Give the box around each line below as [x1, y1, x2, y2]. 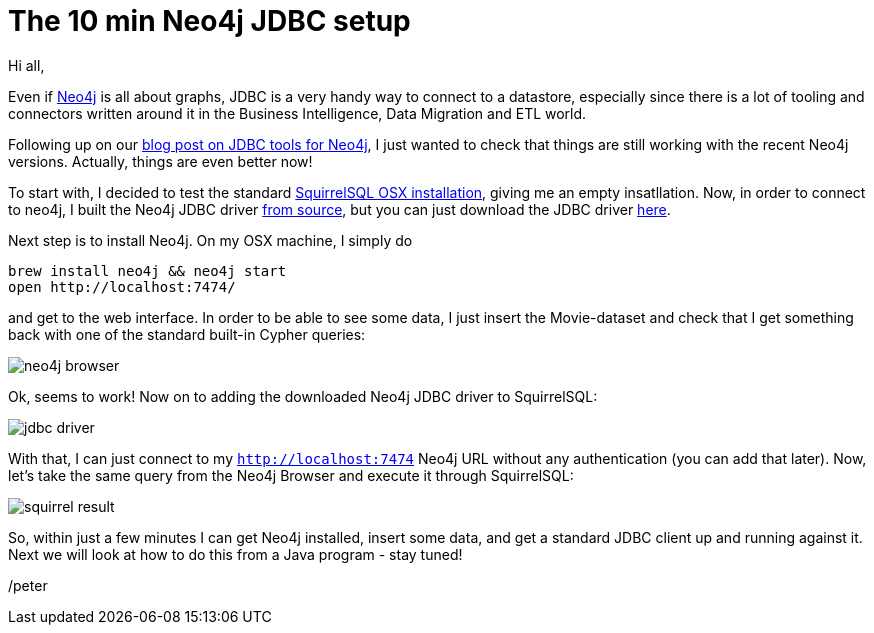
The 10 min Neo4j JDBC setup [8, 4, 411, 38]
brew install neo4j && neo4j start [8, 262, 287, 279]
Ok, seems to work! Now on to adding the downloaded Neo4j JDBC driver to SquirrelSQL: [8, 387, 598, 405]
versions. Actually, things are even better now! [8, 152, 313, 170]
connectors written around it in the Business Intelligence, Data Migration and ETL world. [8, 104, 587, 122]
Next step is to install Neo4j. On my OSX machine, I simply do [8, 231, 413, 249]
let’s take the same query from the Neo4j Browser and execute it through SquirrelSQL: [8, 466, 574, 484]
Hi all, [8, 56, 45, 74]
